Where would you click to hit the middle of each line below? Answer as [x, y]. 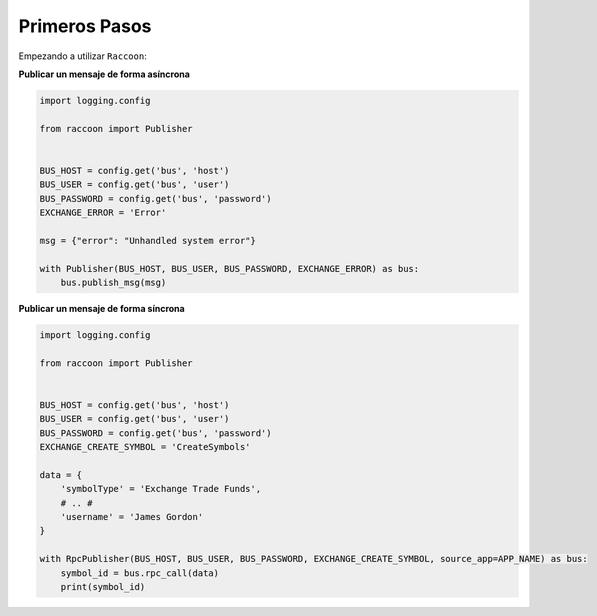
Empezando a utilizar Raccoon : [82, 56]
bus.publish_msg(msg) [113, 282]
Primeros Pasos [85, 26]
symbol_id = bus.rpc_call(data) [140, 573]
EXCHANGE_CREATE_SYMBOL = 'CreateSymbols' [145, 447]
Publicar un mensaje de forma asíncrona [104, 74]
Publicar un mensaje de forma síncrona [101, 308]
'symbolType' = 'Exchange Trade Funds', [161, 489]
